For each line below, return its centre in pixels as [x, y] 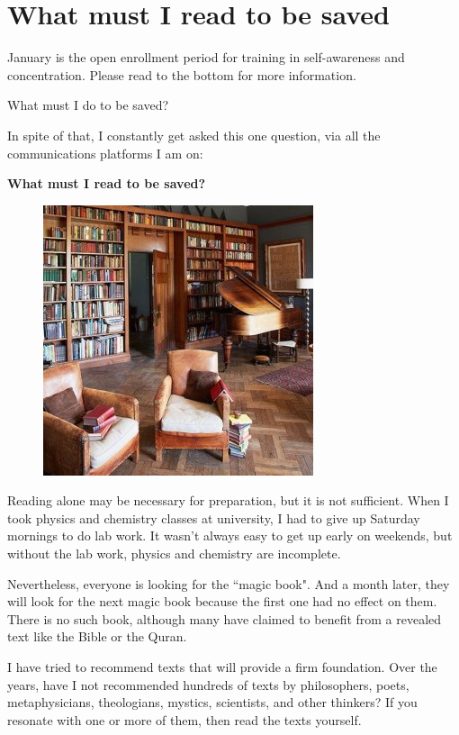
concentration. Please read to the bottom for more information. [182, 74]
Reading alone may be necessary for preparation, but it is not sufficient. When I [228, 500]
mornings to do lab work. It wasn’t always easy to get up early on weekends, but [230, 535]
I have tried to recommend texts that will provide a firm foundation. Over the [222, 667]
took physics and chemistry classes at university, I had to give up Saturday [214, 517]
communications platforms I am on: [105, 153]
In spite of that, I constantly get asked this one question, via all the [194, 135]
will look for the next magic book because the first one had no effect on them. [222, 601]
